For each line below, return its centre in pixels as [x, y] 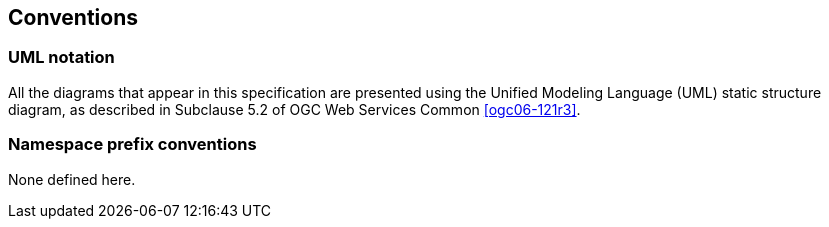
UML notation [61, 57]
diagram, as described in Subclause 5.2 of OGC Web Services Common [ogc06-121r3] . [294, 109]
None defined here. [72, 179]
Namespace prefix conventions [132, 144]
